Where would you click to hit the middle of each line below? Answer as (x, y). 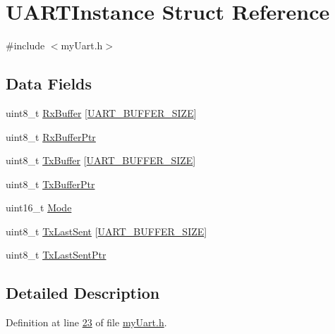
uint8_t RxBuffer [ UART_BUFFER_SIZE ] (101, 112)
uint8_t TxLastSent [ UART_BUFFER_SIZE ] (106, 231)
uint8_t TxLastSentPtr (56, 255)
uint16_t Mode (39, 208)
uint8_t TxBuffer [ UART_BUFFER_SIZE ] (101, 160)
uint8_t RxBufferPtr (51, 136)
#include (25, 45)
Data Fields (49, 83)
